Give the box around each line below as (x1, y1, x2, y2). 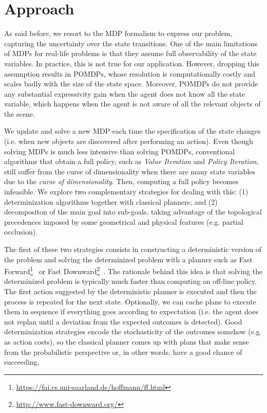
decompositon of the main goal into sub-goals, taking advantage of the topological (4, 206, 262, 217)
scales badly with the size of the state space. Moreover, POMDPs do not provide (4, 78, 258, 89)
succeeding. (4, 356, 40, 367)
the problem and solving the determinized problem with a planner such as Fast (4, 254, 253, 264)
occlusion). (4, 226, 38, 237)
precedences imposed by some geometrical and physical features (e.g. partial (4, 216, 243, 227)
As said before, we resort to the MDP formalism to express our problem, (4, 28, 233, 39)
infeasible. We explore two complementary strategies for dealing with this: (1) (4, 186, 249, 197)
